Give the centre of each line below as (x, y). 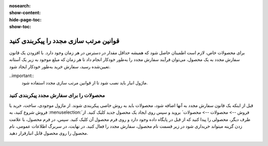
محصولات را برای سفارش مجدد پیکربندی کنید (57, 95)
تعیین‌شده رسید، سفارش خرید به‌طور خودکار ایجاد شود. (60, 67)
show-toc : (20, 27)
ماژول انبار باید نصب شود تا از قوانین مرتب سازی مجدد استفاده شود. (85, 82)
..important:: (22, 76)
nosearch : (20, 6)
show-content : (25, 13)
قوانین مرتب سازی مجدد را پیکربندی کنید (64, 40)
